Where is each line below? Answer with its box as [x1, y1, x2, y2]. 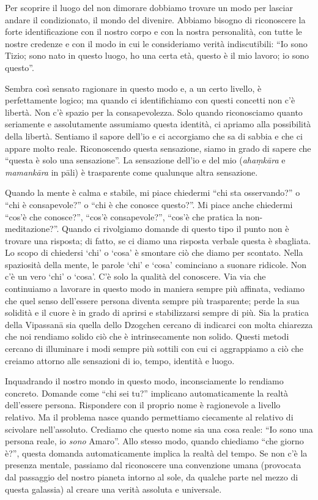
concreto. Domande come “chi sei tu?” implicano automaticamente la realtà [5, 386, 289, 399]
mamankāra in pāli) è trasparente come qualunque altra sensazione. [5, 165, 258, 178]
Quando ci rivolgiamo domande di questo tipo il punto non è [61, 222, 289, 235]
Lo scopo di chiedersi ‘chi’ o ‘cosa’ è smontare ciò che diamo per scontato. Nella [5, 246, 303, 259]
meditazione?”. [5, 222, 59, 235]
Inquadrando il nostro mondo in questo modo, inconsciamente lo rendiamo [5, 375, 284, 387]
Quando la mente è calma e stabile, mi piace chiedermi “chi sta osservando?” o [5, 186, 300, 199]
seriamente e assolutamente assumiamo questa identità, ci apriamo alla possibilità [5, 118, 311, 130]
